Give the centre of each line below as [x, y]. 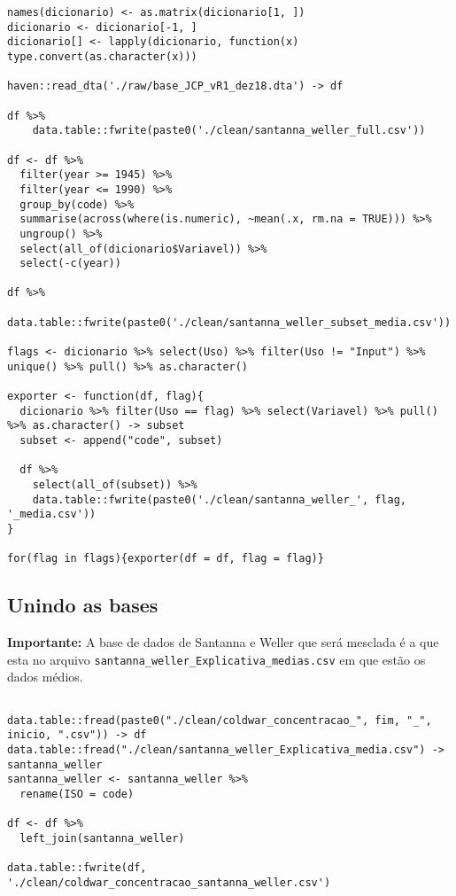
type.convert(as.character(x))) [102, 56]
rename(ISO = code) [77, 794]
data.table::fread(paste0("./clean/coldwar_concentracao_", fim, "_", [220, 720]
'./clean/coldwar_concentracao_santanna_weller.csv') [169, 882]
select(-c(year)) [70, 264]
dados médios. [45, 677]
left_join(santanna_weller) [102, 838]
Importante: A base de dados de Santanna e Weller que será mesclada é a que [223, 642]
